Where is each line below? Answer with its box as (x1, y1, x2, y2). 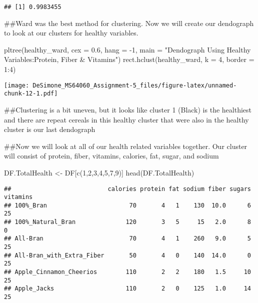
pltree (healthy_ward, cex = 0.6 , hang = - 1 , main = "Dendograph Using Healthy (4, 44, 251, 54)
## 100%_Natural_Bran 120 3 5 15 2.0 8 (4, 218, 251, 226)
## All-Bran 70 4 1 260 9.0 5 (4, 235, 251, 242)
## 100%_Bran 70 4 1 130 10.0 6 (4, 201, 251, 209)
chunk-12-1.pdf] (4, 90, 58, 97)
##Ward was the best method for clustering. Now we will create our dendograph (4, 17, 254, 28)
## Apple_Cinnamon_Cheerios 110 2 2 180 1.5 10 (4, 268, 251, 276)
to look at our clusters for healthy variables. (4, 27, 138, 38)
